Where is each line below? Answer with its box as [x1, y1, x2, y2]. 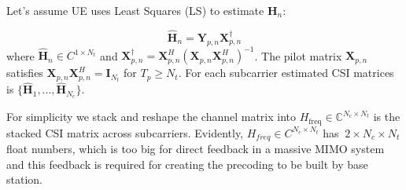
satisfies [6, 64, 43, 81]
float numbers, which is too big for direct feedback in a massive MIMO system [6, 141, 385, 157]
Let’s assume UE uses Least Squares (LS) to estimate [6, 2, 264, 18]
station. [6, 171, 42, 188]
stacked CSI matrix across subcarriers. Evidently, [6, 124, 243, 141]
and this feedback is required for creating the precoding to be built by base [6, 155, 368, 172]
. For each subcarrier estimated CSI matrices [178, 64, 394, 81]
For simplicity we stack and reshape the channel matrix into [6, 108, 297, 125]
